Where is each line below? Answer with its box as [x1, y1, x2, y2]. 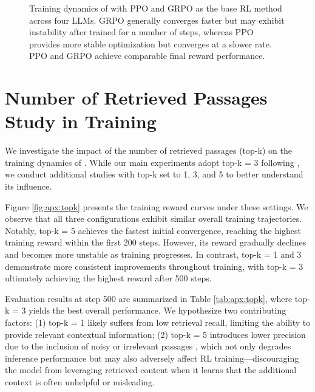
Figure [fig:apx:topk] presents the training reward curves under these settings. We [5, 200, 308, 213]
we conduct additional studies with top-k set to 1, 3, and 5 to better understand [5, 168, 303, 181]
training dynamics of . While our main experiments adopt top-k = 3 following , [5, 156, 300, 168]
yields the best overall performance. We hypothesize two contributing [29, 304, 286, 317]
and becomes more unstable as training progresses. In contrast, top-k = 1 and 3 [5, 248, 302, 261]
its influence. [5, 180, 52, 193]
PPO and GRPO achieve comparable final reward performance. [29, 49, 265, 62]
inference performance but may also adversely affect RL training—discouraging [5, 351, 299, 364]
